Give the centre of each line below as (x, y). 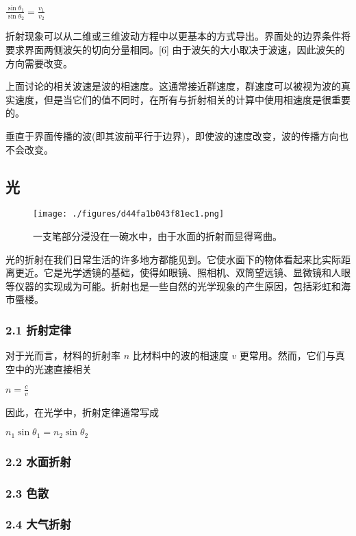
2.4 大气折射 (38, 524)
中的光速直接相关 (53, 368)
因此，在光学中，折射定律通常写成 (82, 412)
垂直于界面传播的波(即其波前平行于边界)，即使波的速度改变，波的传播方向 (172, 136)
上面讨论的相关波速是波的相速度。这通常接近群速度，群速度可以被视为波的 (173, 86)
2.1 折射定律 (38, 329)
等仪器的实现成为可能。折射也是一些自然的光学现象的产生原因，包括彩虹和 (173, 285)
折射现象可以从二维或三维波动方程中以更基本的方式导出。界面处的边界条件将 (178, 36)
